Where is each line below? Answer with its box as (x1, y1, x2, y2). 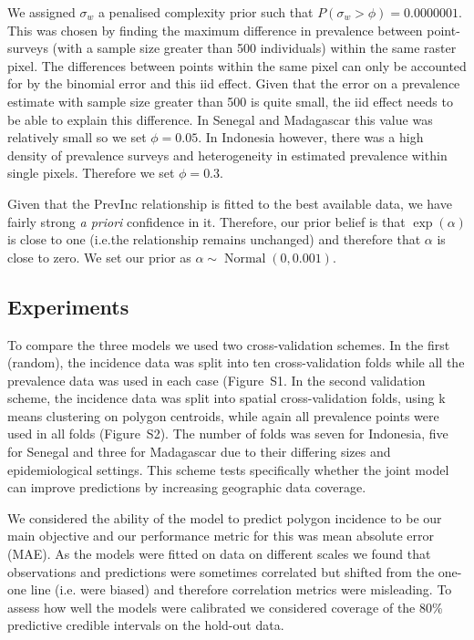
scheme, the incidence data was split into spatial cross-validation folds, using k (7, 388, 446, 408)
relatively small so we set (7, 128, 147, 147)
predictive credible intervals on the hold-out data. (7, 615, 284, 635)
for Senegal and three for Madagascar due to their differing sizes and (7, 442, 391, 461)
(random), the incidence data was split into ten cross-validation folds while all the (7, 353, 465, 372)
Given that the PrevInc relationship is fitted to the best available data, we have (7, 193, 452, 212)
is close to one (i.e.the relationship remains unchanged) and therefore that (7, 230, 421, 249)
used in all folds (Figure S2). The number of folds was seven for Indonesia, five (7, 424, 448, 443)
